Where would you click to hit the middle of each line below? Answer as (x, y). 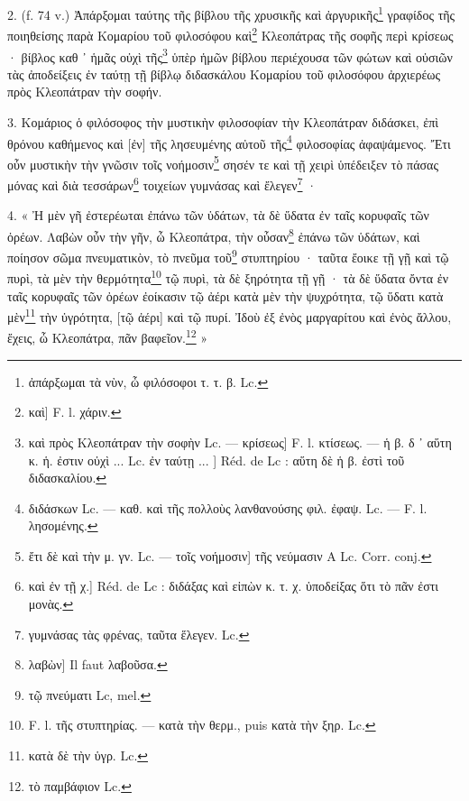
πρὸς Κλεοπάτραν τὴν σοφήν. (85, 92)
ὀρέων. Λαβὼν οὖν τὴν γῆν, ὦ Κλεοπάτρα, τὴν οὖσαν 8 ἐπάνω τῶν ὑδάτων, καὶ (214, 235)
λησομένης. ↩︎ (63, 525)
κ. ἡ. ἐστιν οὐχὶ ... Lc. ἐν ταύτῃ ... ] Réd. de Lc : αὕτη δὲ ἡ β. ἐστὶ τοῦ (216, 460)
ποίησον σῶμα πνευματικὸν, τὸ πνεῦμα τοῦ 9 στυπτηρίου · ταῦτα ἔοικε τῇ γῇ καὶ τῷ (228, 256)
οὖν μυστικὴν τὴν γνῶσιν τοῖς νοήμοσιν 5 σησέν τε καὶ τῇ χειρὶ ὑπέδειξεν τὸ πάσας (223, 162)
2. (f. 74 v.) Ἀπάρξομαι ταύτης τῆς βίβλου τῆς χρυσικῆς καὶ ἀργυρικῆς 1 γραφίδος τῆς (231, 13)
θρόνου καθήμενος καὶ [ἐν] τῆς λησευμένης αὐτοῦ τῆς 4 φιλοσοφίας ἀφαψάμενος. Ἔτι (229, 142)
